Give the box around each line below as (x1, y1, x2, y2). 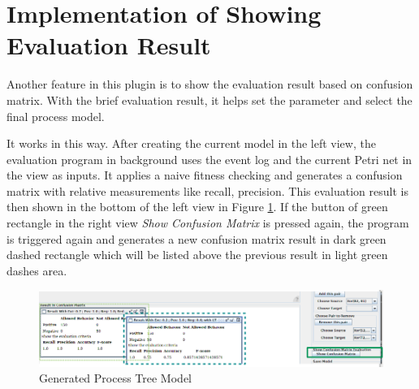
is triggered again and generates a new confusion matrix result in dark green (6, 230, 387, 247)
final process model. (6, 107, 105, 124)
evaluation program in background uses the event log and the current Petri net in (6, 150, 413, 167)
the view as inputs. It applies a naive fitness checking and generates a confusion (6, 166, 403, 184)
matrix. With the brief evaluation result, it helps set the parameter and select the (6, 91, 413, 108)
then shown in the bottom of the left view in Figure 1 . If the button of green (6, 198, 388, 215)
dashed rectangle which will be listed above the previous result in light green (6, 246, 388, 263)
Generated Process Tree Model (39, 370, 192, 387)
